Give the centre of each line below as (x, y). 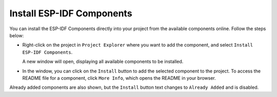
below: (17, 35)
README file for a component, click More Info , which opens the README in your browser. (119, 78)
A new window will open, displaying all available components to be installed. (103, 62)
